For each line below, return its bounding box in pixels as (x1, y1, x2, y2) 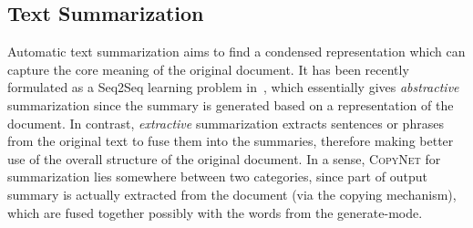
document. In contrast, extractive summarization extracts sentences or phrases (7, 113, 444, 132)
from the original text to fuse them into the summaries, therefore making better (7, 131, 454, 150)
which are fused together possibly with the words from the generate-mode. (7, 202, 423, 222)
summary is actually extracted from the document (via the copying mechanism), (7, 184, 457, 203)
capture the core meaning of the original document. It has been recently (7, 59, 409, 78)
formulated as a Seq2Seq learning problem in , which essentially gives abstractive (7, 78, 459, 97)
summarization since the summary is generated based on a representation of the (7, 95, 454, 114)
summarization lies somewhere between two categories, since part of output (7, 167, 427, 186)
